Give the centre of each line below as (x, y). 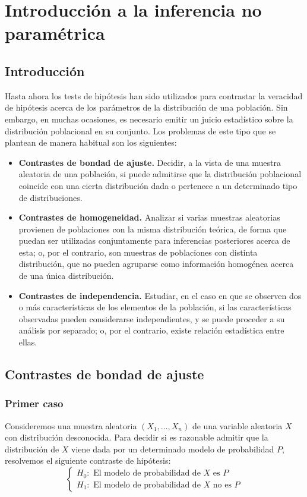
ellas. (28, 342)
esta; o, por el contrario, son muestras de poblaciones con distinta (138, 252)
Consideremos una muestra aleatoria (71, 425)
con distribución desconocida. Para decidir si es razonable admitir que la (137, 437)
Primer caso (34, 403)
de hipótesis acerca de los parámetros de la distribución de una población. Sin (146, 107)
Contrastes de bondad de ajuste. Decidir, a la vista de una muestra (150, 162)
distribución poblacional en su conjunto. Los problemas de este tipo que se (140, 130)
